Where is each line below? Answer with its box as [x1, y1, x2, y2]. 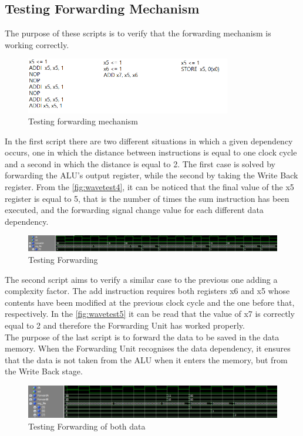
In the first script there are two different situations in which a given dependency [5, 134, 293, 147]
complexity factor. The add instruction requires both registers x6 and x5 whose [5, 285, 290, 297]
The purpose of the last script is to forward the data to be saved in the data [5, 330, 280, 343]
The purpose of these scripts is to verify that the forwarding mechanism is [5, 27, 271, 39]
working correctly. [5, 38, 69, 50]
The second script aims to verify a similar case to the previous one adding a [5, 273, 278, 285]
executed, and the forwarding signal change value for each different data [5, 204, 264, 216]
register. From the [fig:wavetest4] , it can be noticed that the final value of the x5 [5, 181, 294, 193]
